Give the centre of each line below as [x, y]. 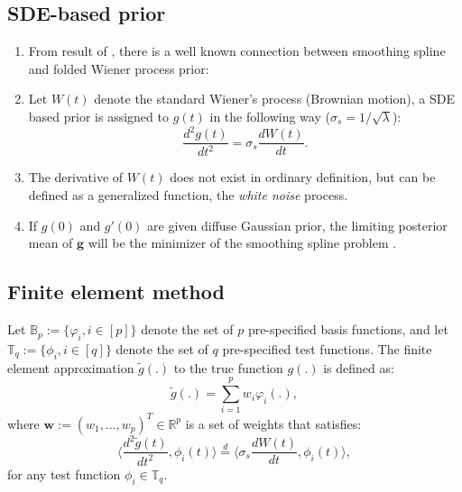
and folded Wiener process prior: [119, 68]
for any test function [64, 474]
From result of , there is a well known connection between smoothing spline [237, 51]
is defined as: [359, 367]
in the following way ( [270, 116]
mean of [51, 243]
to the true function [228, 367]
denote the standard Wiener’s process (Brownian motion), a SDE [274, 99]
